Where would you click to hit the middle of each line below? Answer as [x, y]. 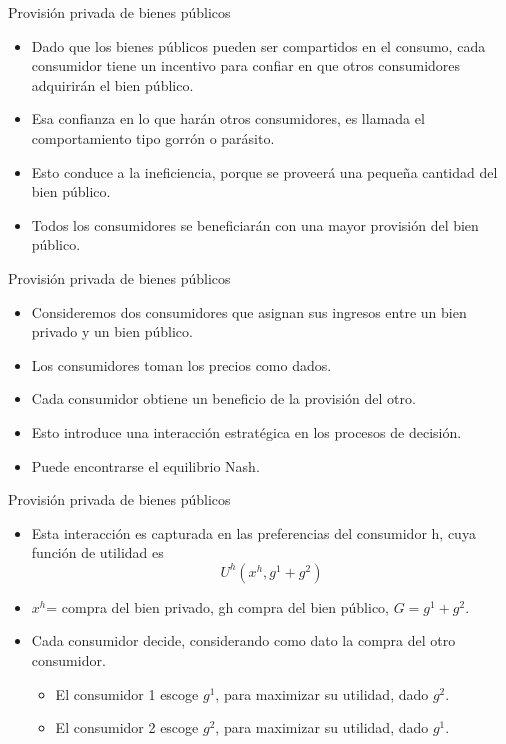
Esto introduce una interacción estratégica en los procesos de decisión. [246, 431]
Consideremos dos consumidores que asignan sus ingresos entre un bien [249, 311]
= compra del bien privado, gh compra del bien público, [218, 606]
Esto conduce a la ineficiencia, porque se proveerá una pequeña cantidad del [264, 171]
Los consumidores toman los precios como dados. [181, 364]
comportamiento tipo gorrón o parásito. [153, 137]
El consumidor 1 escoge [127, 693]
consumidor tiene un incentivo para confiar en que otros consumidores [246, 65]
